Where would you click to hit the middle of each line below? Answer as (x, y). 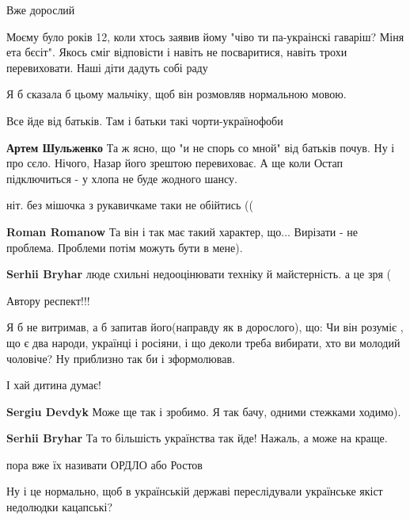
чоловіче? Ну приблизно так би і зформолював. (121, 358)
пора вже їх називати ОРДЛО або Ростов (104, 464)
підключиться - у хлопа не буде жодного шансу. (122, 178)
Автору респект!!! (48, 300)
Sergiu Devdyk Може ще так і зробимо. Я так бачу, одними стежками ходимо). (204, 411)
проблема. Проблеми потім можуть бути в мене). (125, 247)
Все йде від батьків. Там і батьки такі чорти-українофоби (145, 120)
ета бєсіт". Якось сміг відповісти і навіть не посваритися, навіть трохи (177, 52)
